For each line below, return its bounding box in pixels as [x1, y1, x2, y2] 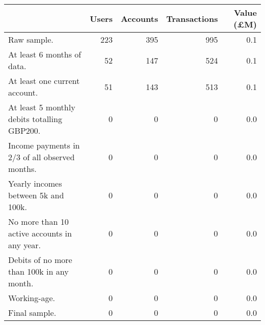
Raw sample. [8, 34, 54, 45]
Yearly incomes [8, 178, 62, 189]
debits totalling [8, 113, 62, 125]
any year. [8, 239, 41, 251]
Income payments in [8, 139, 80, 151]
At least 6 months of [8, 48, 82, 60]
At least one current [8, 75, 80, 86]
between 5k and [8, 189, 64, 201]
